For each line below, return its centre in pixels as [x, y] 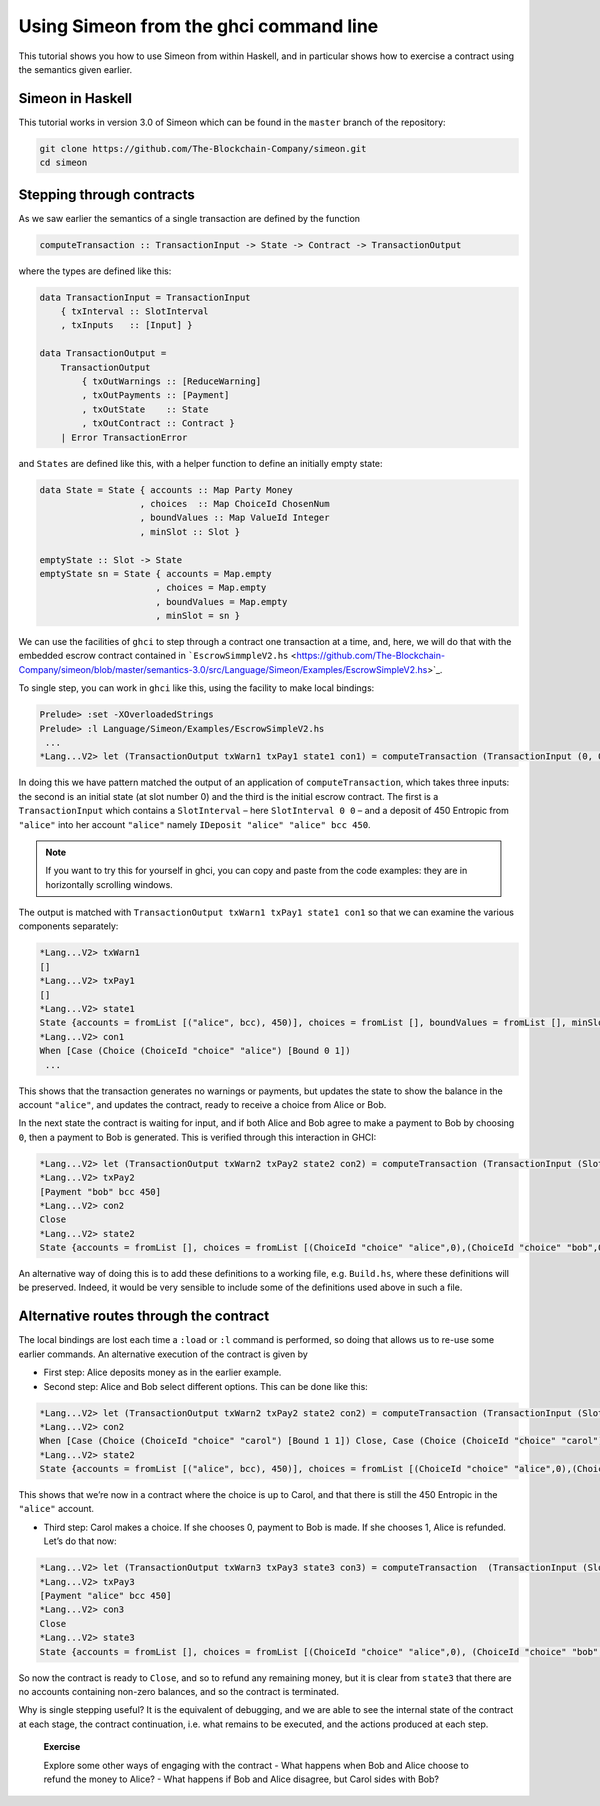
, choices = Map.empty [211, 588]
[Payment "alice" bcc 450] [105, 1595]
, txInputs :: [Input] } [127, 325]
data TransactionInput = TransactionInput [145, 297]
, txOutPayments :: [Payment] [155, 395]
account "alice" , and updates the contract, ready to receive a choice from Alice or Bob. [202, 1104]
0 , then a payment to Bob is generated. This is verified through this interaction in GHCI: [197, 1137]
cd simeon [63, 163]
